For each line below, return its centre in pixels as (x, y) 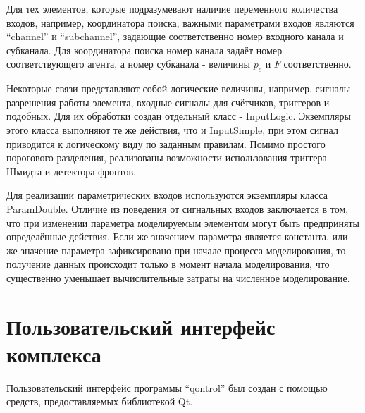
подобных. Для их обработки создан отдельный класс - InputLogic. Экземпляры (179, 116)
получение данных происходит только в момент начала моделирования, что (168, 264)
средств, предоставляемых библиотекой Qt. (100, 401)
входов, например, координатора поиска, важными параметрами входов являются (180, 22)
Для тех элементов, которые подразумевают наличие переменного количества (172, 8)
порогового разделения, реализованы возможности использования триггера (167, 158)
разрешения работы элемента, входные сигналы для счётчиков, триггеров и (168, 102)
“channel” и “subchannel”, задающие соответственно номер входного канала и (175, 36)
